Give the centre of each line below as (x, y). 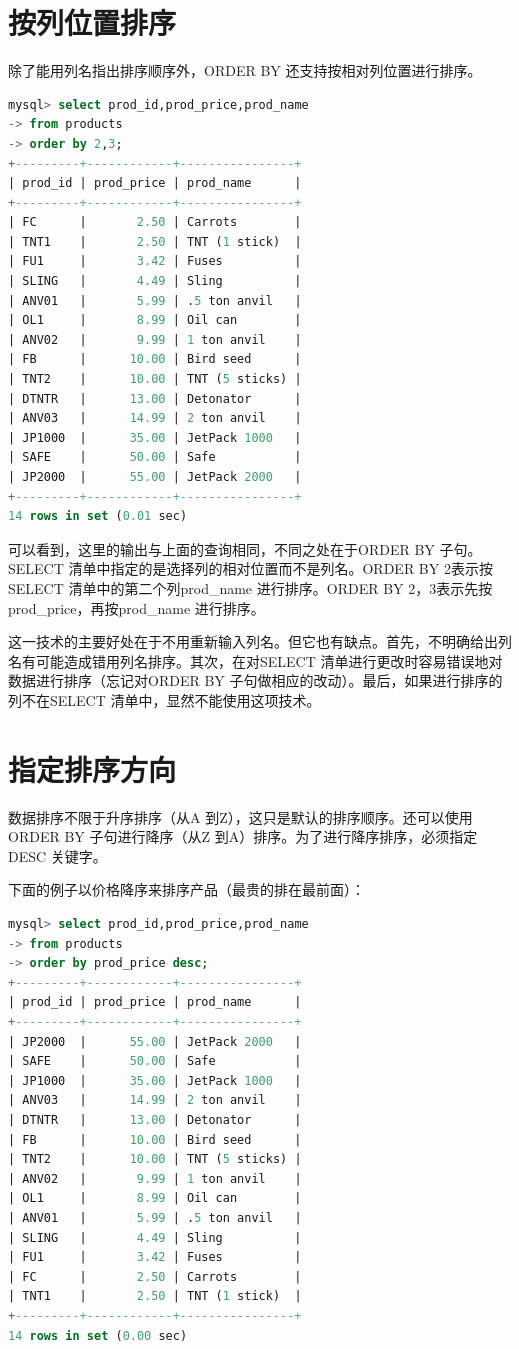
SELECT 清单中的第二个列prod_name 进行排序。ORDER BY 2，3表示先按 (250, 587)
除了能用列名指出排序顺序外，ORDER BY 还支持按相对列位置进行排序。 (245, 70)
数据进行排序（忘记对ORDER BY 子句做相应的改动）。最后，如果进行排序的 (255, 680)
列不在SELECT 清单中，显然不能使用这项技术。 (164, 699)
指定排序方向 (92, 768)
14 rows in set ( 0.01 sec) (98, 516)
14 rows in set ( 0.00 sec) (98, 1335)
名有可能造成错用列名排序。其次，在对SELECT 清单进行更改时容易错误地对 (255, 660)
